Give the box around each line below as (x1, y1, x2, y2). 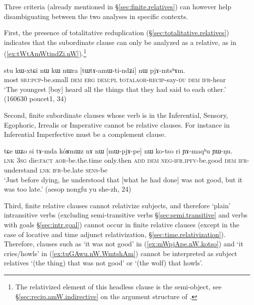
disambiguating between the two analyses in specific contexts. (4, 11, 188, 21)
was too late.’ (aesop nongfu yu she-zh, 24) (4, 184, 131, 194)
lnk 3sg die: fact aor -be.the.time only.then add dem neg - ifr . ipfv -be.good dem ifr (4, 155, 247, 165)
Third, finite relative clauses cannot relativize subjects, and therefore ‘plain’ (4, 200, 231, 210)
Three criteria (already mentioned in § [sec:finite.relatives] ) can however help (4, 1, 232, 11)
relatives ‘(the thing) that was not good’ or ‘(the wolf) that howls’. (4, 258, 203, 268)
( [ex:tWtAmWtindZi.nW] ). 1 (4, 47, 86, 59)
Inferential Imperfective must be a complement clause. (4, 129, 166, 139)
